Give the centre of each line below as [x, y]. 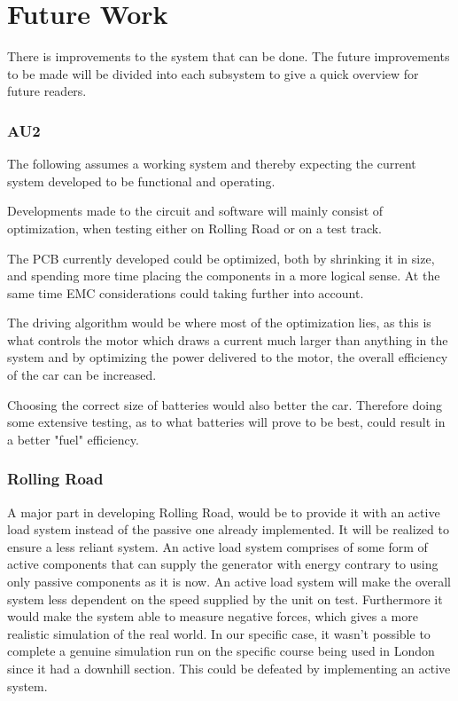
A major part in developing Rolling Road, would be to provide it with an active [224, 512]
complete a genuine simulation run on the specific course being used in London [221, 651]
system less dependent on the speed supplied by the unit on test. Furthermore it [225, 599]
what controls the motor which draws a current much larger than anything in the [228, 339]
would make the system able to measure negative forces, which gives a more [213, 616]
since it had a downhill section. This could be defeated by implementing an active [229, 668]
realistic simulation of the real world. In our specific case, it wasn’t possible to [219, 633]
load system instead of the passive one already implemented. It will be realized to [228, 529]
